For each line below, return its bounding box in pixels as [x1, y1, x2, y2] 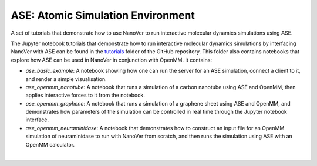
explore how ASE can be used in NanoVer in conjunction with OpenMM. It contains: [11, 56, 213, 63]
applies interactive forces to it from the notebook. [25, 92, 145, 99]
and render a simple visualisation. [25, 75, 107, 82]
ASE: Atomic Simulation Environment [11, 9, 195, 22]
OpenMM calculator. [25, 141, 75, 148]
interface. [25, 116, 49, 123]
